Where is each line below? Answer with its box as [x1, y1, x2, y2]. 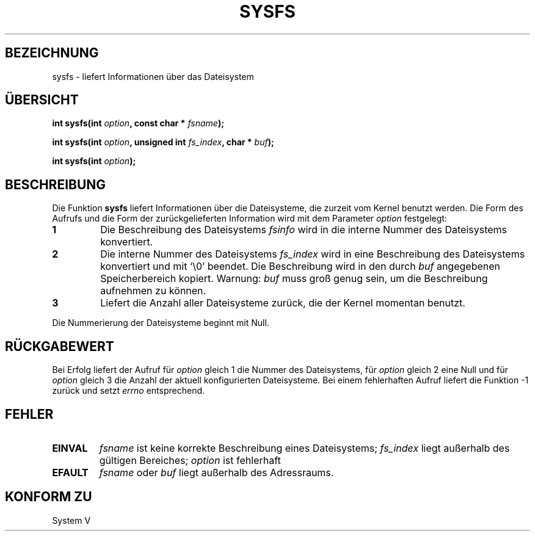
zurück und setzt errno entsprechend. [52, 385, 205, 396]
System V [52, 515, 91, 526]
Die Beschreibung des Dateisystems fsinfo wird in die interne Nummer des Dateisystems [100, 223, 508, 236]
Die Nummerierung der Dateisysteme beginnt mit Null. [52, 317, 269, 328]
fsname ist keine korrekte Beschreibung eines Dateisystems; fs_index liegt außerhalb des [99, 441, 510, 454]
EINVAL [52, 441, 88, 454]
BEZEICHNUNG [5, 45, 99, 61]
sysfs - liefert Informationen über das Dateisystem [52, 71, 254, 82]
